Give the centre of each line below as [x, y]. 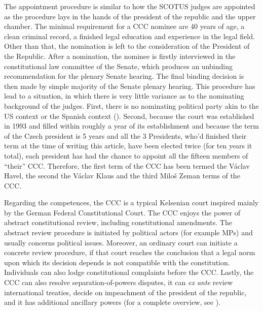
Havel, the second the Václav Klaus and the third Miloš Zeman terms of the [122, 176]
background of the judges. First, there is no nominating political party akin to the [131, 105]
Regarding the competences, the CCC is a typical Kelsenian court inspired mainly [131, 203]
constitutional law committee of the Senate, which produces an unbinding [118, 66]
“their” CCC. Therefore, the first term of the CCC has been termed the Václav [127, 165]
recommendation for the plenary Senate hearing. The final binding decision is [124, 76]
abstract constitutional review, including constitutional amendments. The [118, 222]
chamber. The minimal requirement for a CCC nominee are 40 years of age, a [124, 26]
